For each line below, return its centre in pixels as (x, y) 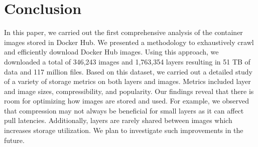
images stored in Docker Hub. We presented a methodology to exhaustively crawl (129, 42)
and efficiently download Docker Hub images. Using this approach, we (111, 52)
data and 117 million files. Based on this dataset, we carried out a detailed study (128, 71)
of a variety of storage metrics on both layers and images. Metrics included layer (127, 81)
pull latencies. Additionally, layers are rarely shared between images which (118, 120)
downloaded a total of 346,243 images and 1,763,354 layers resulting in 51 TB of (127, 61)
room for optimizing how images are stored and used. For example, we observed (126, 101)
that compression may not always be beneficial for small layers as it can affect (124, 110)
